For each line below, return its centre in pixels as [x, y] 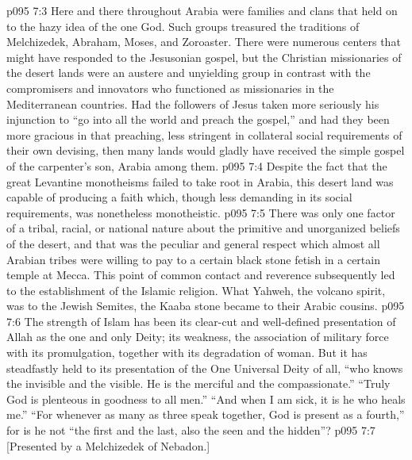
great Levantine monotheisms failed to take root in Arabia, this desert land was [200, 181]
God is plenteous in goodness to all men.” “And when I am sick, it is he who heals [206, 399]
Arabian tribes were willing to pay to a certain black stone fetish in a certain [193, 259]
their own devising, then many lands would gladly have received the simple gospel [206, 150]
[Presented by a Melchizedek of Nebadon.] [108, 445]
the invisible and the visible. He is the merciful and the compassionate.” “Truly [198, 383]
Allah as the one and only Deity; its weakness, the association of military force [198, 337]
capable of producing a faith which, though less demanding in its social [179, 197]
